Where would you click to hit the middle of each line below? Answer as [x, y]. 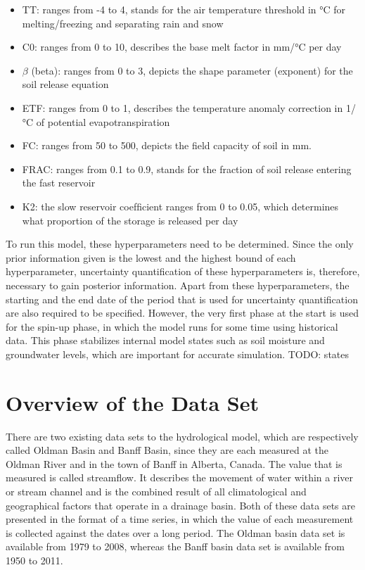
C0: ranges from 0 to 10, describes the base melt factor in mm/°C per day [182, 47]
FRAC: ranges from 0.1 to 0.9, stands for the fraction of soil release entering [187, 169]
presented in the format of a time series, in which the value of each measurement [180, 519]
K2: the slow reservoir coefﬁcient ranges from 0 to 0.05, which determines [180, 206]
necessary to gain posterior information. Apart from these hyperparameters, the [178, 285]
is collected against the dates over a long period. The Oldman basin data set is [175, 532]
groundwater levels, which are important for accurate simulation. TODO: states [178, 354]
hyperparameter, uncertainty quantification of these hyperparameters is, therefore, [183, 271]
